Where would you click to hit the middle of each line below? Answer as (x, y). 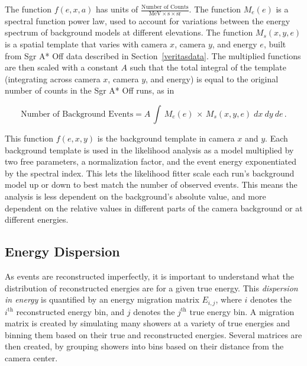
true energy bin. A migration (242, 311)
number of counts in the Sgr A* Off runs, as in (90, 90)
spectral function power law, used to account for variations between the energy (148, 20)
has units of (117, 9)
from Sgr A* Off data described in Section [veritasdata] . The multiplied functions (153, 55)
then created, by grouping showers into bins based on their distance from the (144, 346)
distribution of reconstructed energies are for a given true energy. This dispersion (151, 288)
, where (229, 299)
